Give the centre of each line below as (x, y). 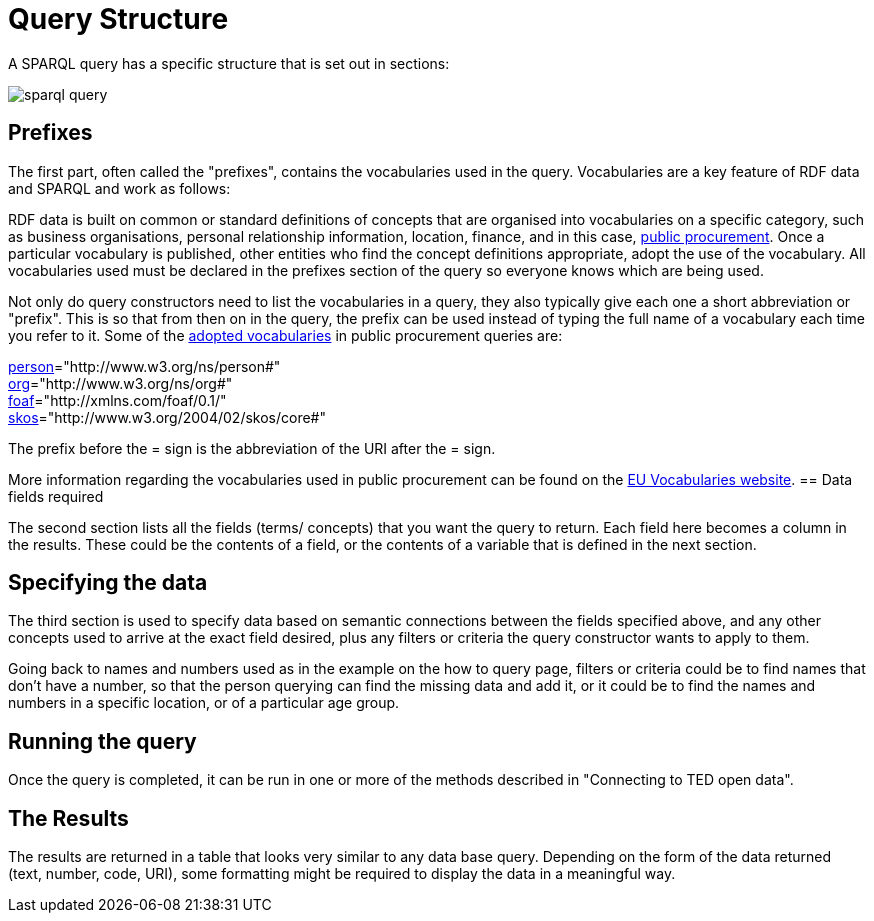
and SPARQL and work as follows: (119, 188)
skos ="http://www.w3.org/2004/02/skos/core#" (167, 417)
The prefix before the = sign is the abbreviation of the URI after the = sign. (252, 448)
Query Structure (118, 19)
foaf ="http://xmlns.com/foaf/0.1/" (117, 400)
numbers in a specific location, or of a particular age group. (204, 703)
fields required (56, 496)
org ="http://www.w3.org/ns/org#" (120, 383)
